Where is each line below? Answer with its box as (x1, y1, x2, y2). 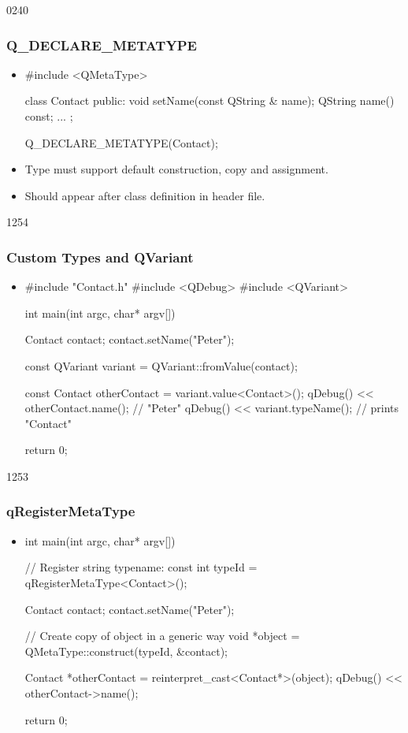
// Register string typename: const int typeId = (24, 559, 258, 575)
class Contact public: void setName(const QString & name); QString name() (24, 92, 395, 109)
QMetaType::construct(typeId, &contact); (24, 642, 228, 659)
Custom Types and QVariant (6, 247, 194, 266)
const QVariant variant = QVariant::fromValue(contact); (24, 357, 298, 374)
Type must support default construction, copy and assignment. (24, 161, 328, 177)
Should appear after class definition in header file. (24, 187, 265, 203)
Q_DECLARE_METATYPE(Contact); (24, 134, 218, 151)
